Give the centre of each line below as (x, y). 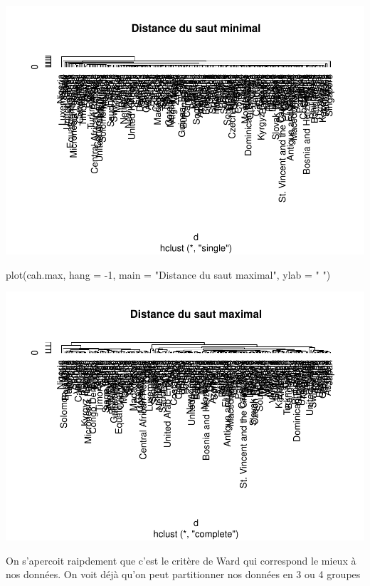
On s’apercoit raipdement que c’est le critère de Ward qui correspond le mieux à (181, 560)
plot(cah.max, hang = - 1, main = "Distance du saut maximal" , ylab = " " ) (168, 274)
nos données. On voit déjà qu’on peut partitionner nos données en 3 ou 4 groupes (183, 574)
